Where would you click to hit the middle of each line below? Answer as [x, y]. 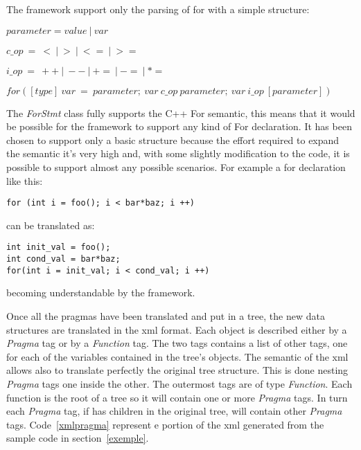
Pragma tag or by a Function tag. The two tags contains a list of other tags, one [177, 343]
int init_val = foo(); [59, 247]
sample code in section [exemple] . [78, 438]
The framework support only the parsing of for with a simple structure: [158, 9]
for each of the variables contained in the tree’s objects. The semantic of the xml [177, 356]
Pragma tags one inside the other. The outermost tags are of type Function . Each [179, 383]
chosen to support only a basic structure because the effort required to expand [173, 139]
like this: [25, 180]
